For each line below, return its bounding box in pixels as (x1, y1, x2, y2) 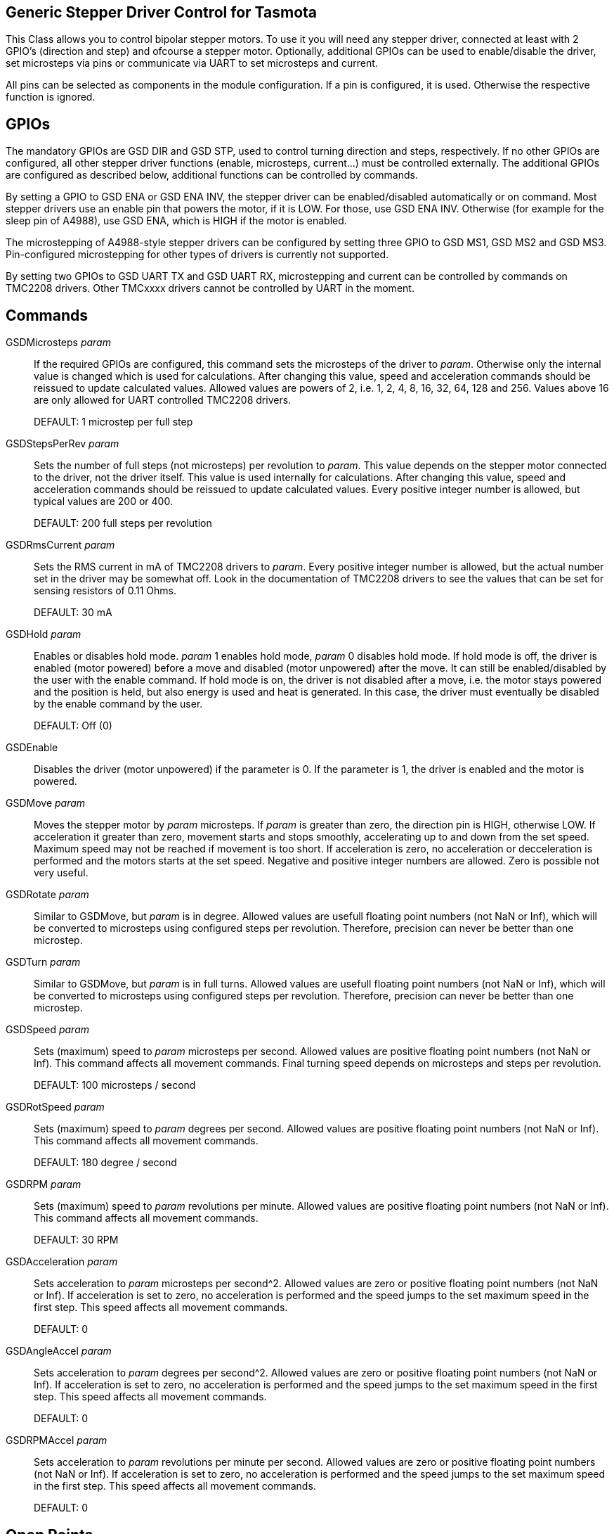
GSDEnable (6, 741, 58, 754)
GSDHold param (6, 628, 81, 641)
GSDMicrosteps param (6, 336, 111, 349)
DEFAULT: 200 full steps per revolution (34, 517, 212, 530)
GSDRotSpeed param (6, 1101, 105, 1113)
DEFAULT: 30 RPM (34, 1234, 119, 1246)
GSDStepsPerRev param (6, 437, 119, 450)
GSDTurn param (6, 956, 81, 969)
